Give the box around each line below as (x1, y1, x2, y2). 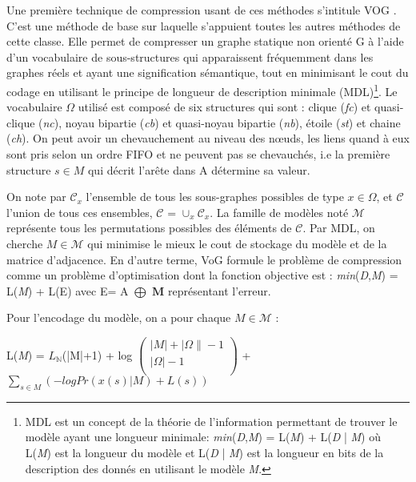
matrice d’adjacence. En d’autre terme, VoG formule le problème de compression (6, 251, 402, 267)
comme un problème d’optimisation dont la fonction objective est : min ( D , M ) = (6, 267, 398, 283)
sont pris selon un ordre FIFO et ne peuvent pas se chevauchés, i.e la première (6, 146, 390, 162)
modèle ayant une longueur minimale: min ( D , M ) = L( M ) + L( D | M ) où (25, 428, 382, 445)
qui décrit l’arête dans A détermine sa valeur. (87, 161, 310, 178)
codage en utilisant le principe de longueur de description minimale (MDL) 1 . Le (6, 80, 398, 99)
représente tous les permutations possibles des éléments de (6, 219, 292, 236)
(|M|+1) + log (62, 346, 133, 363)
